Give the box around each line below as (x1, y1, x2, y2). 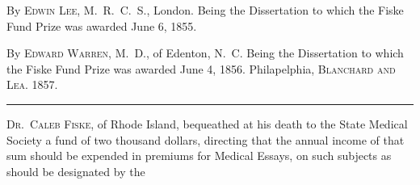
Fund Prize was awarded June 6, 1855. (6, 17, 197, 34)
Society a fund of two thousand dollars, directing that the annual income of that (6, 131, 405, 148)
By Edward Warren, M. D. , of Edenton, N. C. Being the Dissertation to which (6, 44, 404, 61)
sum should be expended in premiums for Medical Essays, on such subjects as (6, 147, 392, 164)
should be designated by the (6, 162, 145, 179)
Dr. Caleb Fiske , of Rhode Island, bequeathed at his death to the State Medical (6, 115, 408, 132)
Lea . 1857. (6, 76, 58, 93)
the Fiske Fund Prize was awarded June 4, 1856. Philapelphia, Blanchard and (6, 60, 396, 77)
